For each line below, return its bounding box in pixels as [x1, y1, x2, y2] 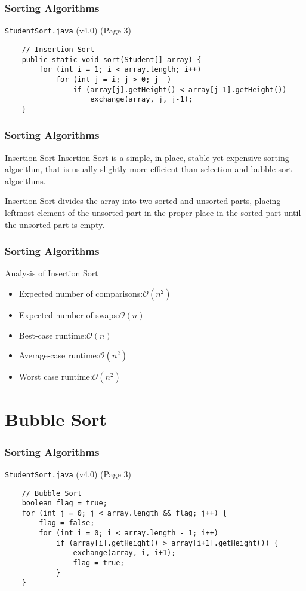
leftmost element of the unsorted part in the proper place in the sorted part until [5, 206, 301, 219]
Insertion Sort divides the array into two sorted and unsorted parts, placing [5, 194, 281, 207]
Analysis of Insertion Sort [5, 267, 98, 279]
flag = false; [39, 519, 95, 528]
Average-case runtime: [18, 349, 99, 361]
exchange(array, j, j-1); [90, 95, 193, 104]
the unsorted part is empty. [5, 218, 105, 230]
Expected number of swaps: [18, 309, 119, 321]
